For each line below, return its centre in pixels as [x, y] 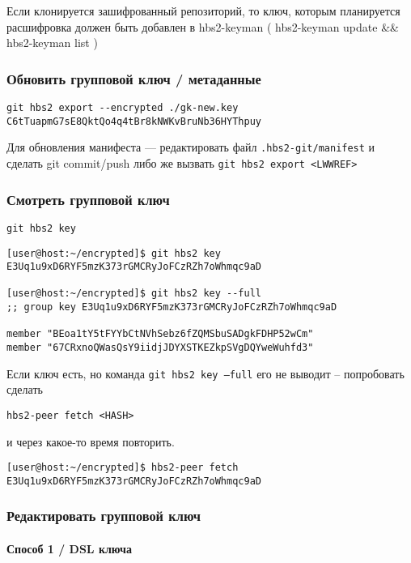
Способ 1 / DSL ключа [69, 548]
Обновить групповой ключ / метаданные [134, 78]
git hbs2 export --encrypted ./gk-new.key [123, 108]
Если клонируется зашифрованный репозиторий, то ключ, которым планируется [203, 11]
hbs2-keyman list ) [52, 43]
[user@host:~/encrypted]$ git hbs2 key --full [134, 294]
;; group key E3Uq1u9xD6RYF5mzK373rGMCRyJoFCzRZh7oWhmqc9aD [172, 307]
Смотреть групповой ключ [88, 199]
